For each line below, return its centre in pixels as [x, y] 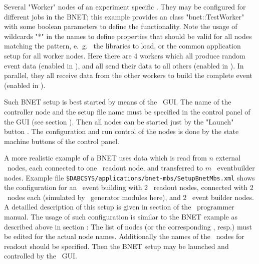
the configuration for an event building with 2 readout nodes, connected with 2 [129, 187]
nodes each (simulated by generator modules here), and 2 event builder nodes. [131, 197]
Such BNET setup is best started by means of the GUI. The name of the [118, 102]
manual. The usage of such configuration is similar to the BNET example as [121, 216]
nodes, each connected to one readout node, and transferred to [105, 167]
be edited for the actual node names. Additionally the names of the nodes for [124, 236]
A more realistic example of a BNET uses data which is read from [105, 158]
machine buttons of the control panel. [62, 141]
